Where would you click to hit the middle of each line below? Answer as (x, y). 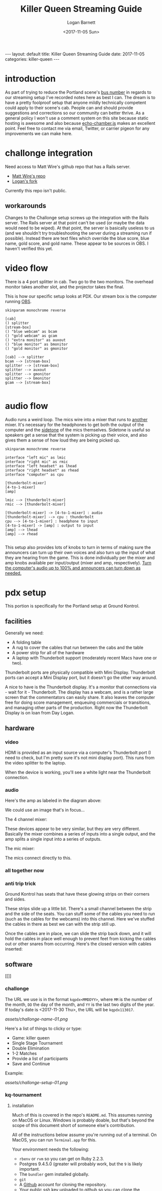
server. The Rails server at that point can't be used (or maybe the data (75, 222)
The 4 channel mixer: (26, 819)
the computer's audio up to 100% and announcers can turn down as (73, 568)
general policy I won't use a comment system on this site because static (77, 118)
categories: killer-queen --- (32, 59)
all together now (25, 870)
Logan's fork (25, 181)
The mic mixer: (20, 849)
